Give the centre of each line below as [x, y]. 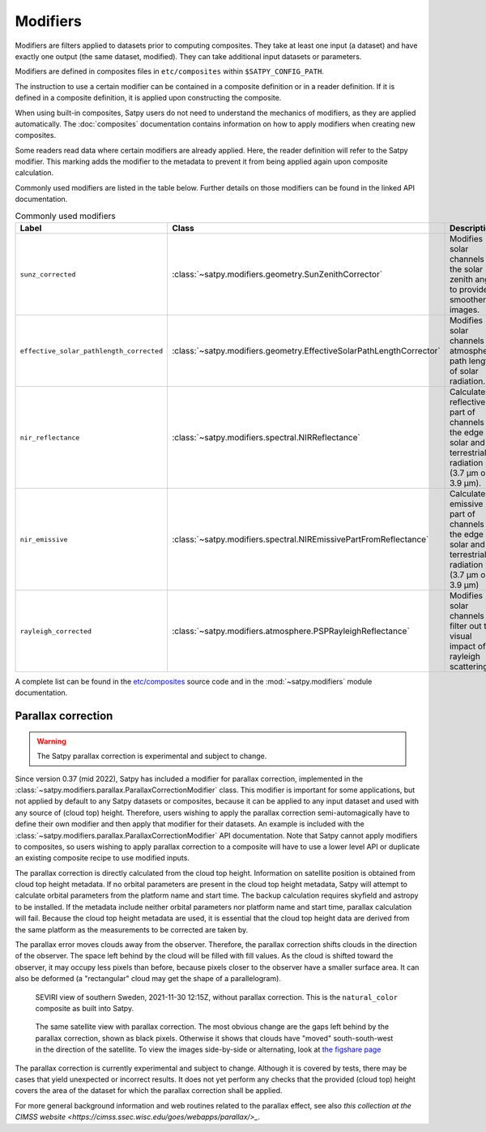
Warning [51, 741]
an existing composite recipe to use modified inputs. [102, 858]
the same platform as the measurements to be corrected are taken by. [132, 929]
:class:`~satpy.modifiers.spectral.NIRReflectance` [266, 437]
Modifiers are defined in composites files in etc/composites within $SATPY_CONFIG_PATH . [169, 71]
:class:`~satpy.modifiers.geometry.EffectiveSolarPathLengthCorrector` [306, 351]
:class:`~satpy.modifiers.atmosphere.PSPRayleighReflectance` [291, 631]
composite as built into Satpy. [84, 1008]
